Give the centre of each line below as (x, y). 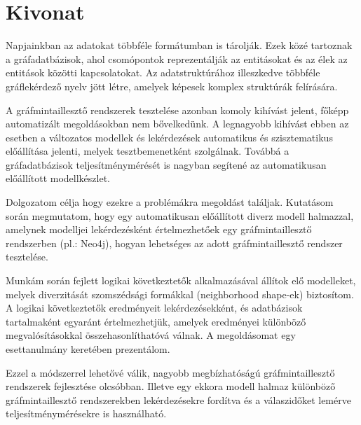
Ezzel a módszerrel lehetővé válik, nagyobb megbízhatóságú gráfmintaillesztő (170, 372)
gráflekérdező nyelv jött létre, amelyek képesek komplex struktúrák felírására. (172, 86)
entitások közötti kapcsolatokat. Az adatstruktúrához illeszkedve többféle (163, 72)
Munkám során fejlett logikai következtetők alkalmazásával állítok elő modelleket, (181, 280)
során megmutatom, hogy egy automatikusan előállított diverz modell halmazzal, (180, 215)
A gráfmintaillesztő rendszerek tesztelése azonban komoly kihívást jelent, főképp (177, 110)
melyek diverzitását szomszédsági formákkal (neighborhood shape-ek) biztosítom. (180, 294)
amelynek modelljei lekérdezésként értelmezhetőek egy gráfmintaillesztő (159, 229)
